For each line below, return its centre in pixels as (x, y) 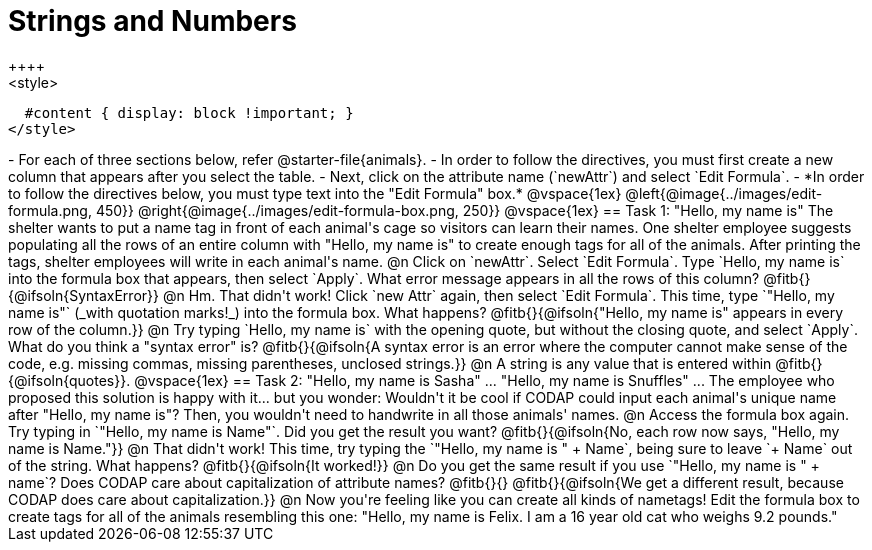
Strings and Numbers (152, 21)
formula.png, (50, 210)
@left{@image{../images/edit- (724, 193)
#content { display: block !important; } (189, 112)
